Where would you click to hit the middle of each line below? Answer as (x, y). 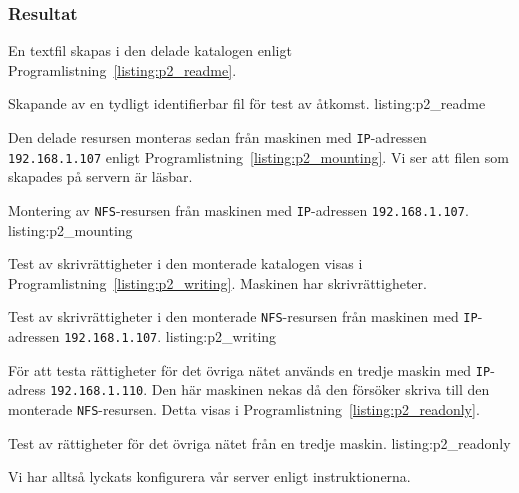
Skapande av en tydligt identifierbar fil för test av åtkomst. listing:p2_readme (247, 103)
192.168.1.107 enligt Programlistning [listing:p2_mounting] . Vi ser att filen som (258, 156)
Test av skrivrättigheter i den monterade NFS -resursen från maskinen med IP (243, 316)
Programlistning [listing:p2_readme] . (122, 69)
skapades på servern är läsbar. (100, 176)
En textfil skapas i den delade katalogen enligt (150, 50)
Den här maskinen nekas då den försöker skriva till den (320, 389)
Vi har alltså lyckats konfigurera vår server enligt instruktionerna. (209, 476)
